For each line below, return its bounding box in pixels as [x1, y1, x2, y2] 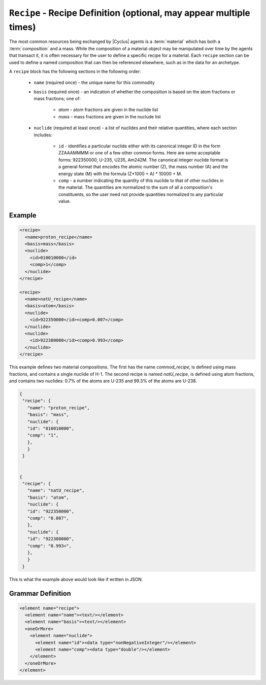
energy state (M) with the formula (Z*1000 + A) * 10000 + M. [58, 171, 182, 177]
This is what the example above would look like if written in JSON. [9, 576, 143, 582]
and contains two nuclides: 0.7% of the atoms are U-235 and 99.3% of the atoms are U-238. [9, 378, 197, 384]
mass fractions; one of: [33, 96, 81, 102]
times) [9, 21, 36, 33]
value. [58, 198, 71, 204]
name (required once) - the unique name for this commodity [33, 79, 155, 86]
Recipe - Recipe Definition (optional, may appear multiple [9, 7, 251, 18]
